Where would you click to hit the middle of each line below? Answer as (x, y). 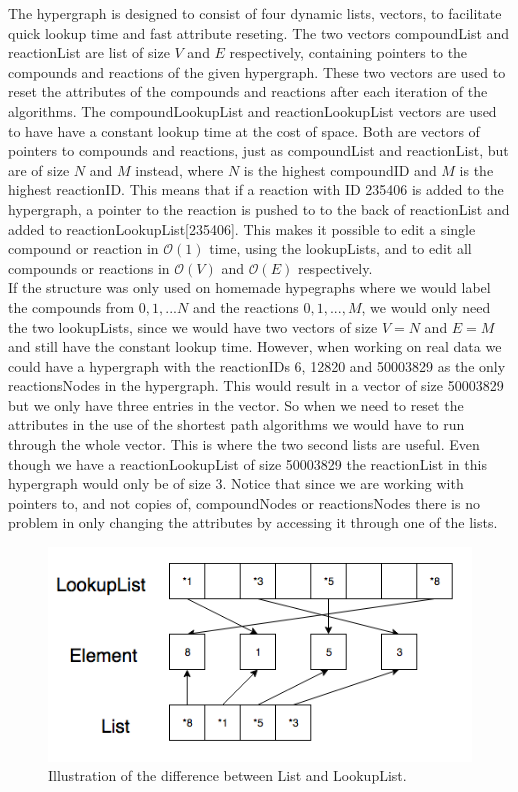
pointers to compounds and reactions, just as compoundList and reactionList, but (258, 150)
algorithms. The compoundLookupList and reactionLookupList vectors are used (252, 110)
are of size (39, 169)
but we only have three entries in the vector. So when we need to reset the (236, 404)
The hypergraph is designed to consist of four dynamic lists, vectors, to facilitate (255, 13)
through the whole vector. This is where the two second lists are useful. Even (244, 444)
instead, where (179, 169)
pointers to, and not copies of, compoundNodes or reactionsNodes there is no (244, 502)
